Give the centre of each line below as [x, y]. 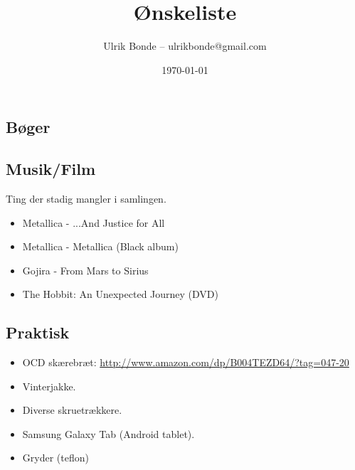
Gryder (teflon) [55, 458]
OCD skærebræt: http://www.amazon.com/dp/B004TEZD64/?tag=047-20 [186, 362]
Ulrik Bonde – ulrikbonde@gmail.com [185, 46]
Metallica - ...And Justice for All [94, 222]
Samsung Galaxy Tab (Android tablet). [108, 433]
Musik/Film [51, 169]
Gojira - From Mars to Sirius [85, 270]
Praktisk [38, 332]
